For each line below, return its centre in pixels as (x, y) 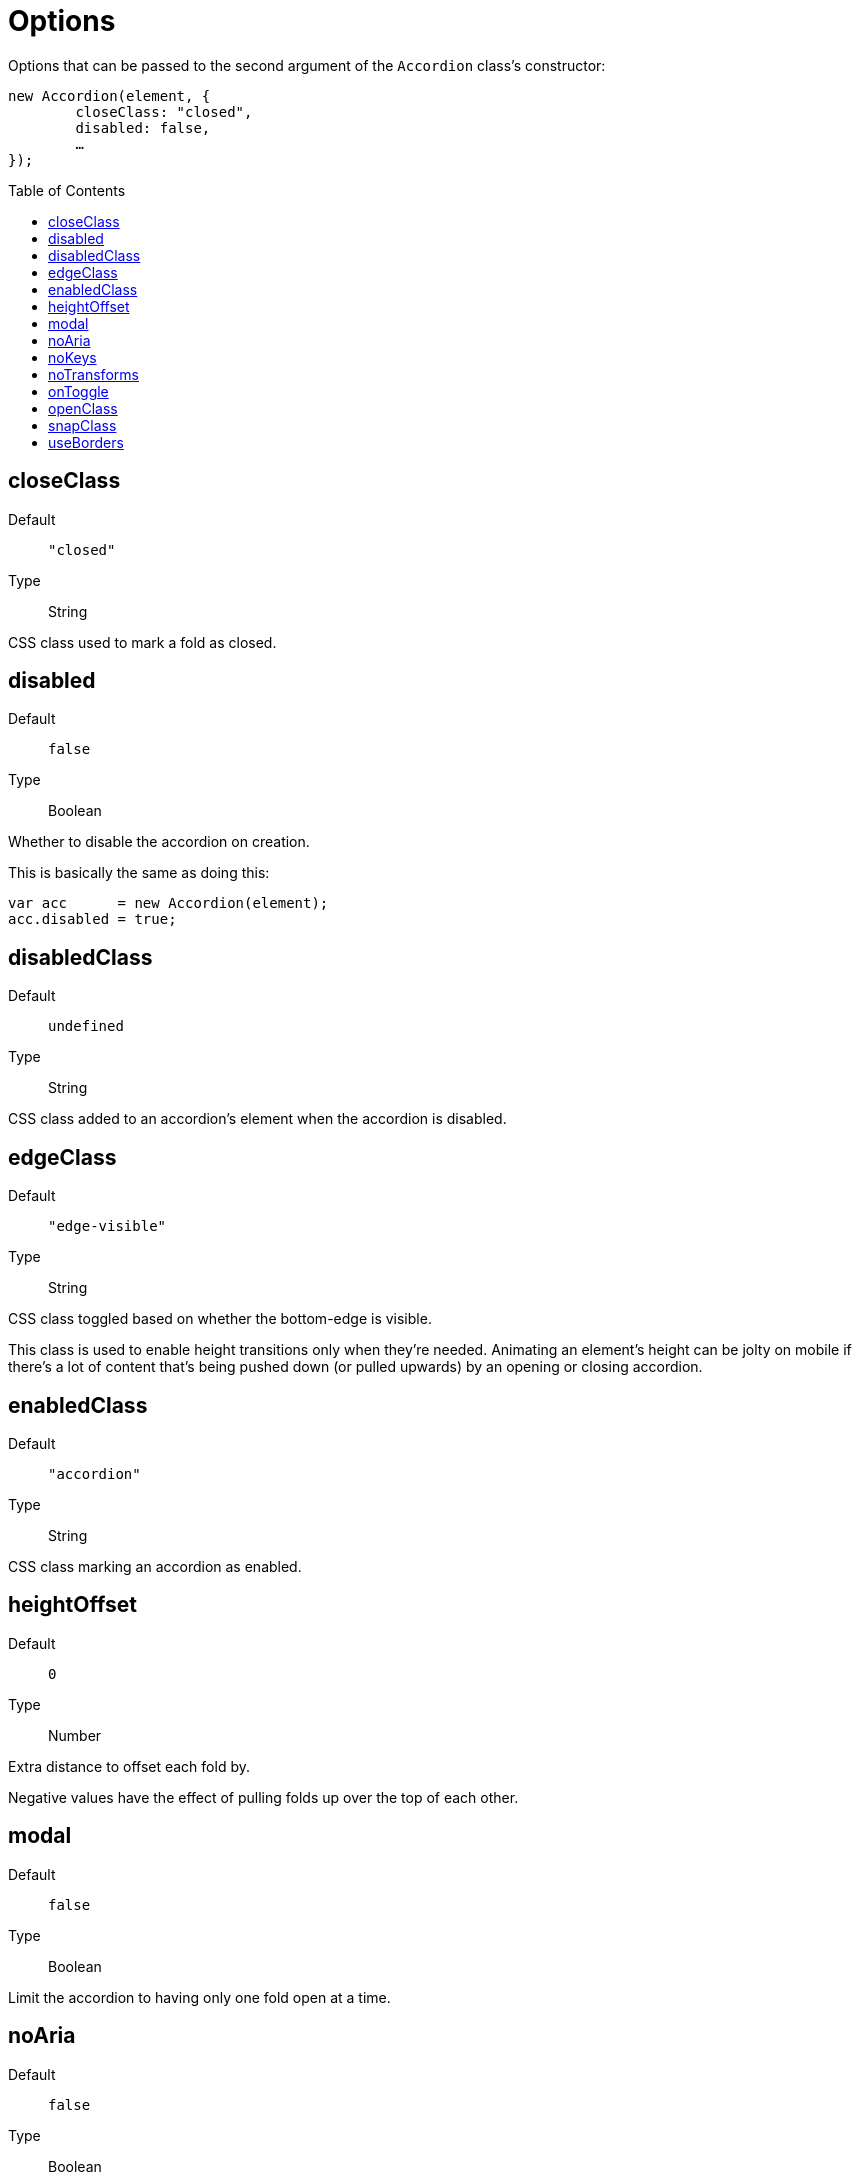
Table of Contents (67, 190)
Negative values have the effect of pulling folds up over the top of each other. (263, 1797)
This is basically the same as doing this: (139, 873)
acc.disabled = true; (92, 919)
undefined (86, 1026)
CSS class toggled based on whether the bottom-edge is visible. (220, 1319)
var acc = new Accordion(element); (168, 903)
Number (75, 1735)
